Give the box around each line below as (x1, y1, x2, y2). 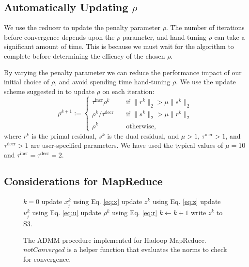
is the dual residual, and (107, 130, 179, 141)
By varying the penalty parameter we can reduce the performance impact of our (4, 67, 242, 77)
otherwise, (126, 123, 156, 130)
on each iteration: (102, 86, 155, 96)
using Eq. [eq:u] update (32, 207, 101, 217)
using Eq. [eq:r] (112, 207, 157, 217)
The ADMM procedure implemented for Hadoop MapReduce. (23, 235, 206, 245)
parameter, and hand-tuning (123, 31, 206, 42)
